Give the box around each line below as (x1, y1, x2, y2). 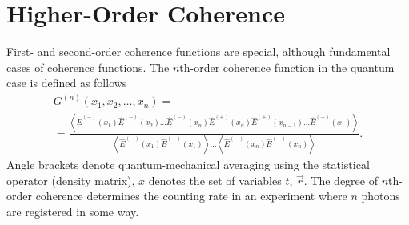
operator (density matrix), (6, 171, 135, 188)
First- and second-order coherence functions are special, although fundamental (6, 43, 391, 60)
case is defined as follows (6, 74, 127, 91)
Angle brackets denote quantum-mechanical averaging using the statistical (6, 156, 370, 173)
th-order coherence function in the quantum (179, 58, 395, 75)
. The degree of (303, 171, 378, 188)
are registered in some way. (6, 203, 139, 219)
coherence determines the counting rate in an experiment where (35, 187, 347, 204)
